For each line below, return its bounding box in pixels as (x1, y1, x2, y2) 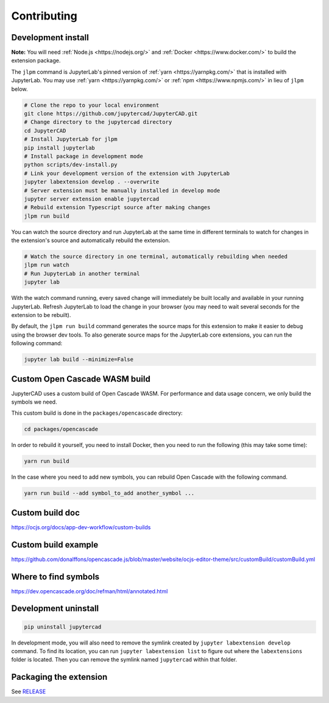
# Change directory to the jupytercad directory (24, 119, 172, 126)
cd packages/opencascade (24, 426, 99, 433)
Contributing (11, 9, 77, 23)
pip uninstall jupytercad (24, 623, 102, 630)
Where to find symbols (11, 571, 100, 582)
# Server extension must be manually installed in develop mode (24, 187, 221, 194)
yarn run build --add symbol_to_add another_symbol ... (24, 490, 195, 497)
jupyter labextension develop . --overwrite (24, 179, 160, 185)
